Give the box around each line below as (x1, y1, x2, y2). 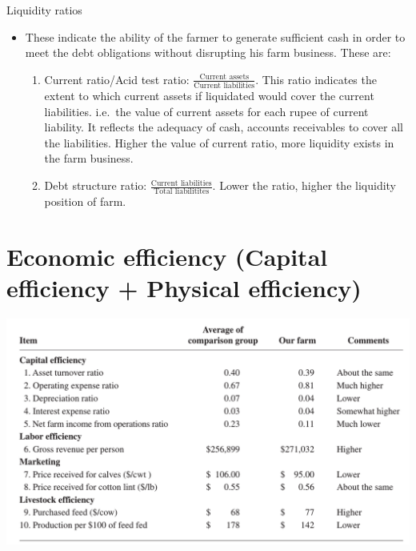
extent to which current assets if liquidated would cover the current (44, 87, 374, 104)
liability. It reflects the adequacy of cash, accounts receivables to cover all (44, 119, 403, 135)
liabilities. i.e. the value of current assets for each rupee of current (44, 103, 369, 119)
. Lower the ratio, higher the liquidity (212, 177, 396, 194)
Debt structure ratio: (44, 177, 147, 194)
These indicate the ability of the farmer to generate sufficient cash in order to (25, 28, 406, 45)
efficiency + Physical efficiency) (6, 271, 362, 304)
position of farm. (44, 193, 126, 210)
